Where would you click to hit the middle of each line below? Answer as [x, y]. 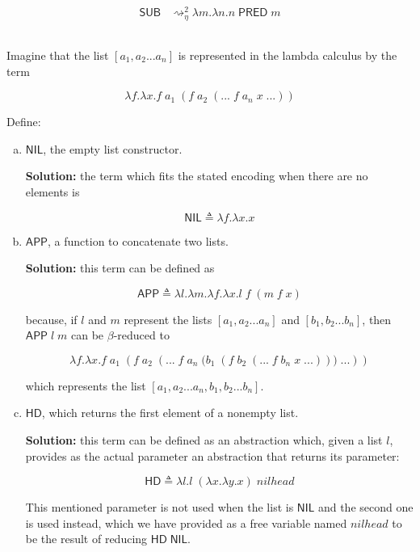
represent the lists [168, 319]
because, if [51, 319]
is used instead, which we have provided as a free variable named [186, 523]
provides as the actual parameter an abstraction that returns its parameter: [212, 455]
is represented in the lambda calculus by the [288, 55]
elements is [52, 191]
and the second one [365, 507]
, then [377, 319]
